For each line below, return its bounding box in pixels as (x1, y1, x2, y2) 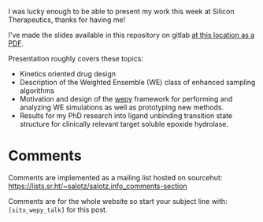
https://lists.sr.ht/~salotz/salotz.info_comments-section (8, 181, 187, 191)
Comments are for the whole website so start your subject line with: (8, 196, 228, 205)
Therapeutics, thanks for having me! (8, 15, 126, 24)
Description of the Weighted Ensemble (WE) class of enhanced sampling (19, 78, 256, 87)
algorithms (19, 86, 55, 95)
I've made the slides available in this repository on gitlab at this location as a (8, 31, 255, 39)
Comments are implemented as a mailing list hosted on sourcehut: (8, 172, 223, 182)
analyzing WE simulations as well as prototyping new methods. (19, 102, 224, 112)
